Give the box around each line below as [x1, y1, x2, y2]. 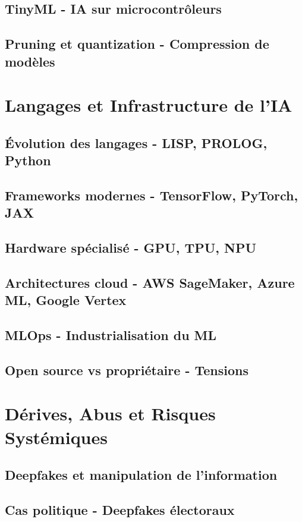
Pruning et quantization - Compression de [5, 34, 269, 53]
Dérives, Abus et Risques [5, 401, 216, 426]
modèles [5, 52, 55, 70]
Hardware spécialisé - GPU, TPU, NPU [5, 238, 257, 257]
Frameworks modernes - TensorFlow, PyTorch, [5, 185, 298, 204]
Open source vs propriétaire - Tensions [5, 360, 249, 379]
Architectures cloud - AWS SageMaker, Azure [5, 273, 295, 291]
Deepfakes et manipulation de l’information [5, 466, 278, 484]
